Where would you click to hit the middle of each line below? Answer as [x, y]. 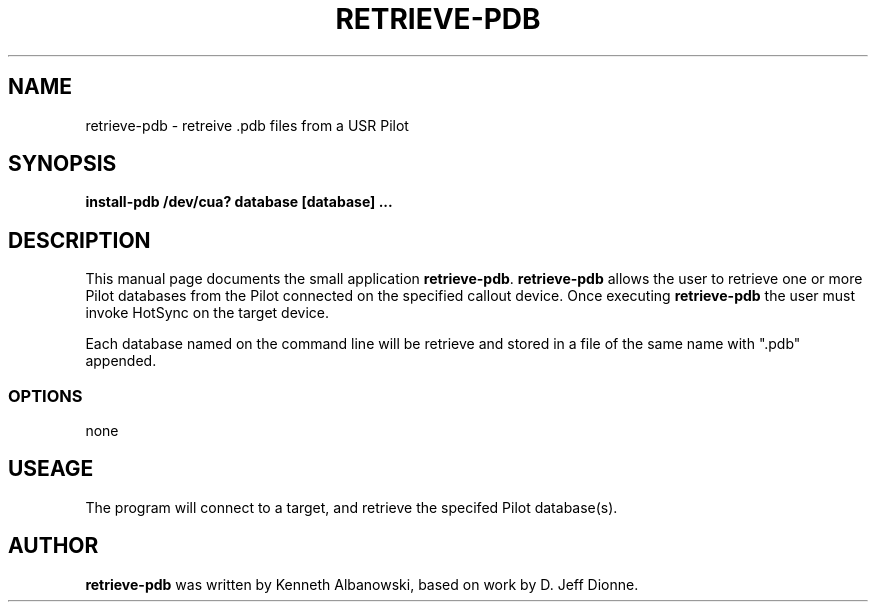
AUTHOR [53, 546]
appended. [121, 361]
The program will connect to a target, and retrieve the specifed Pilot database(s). [351, 507]
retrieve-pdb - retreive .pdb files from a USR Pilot [247, 125]
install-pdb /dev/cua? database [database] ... [239, 202]
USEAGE [51, 469]
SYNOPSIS [62, 164]
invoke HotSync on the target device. [207, 313]
